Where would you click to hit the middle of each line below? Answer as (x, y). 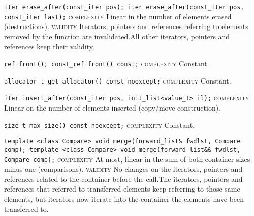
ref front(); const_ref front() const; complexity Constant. (107, 63)
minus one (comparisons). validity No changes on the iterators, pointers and (123, 169)
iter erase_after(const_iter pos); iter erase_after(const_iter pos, (124, 7)
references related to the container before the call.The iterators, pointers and (123, 179)
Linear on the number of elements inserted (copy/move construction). (113, 108)
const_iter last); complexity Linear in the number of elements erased (118, 16)
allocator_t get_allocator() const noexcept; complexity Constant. (118, 80)
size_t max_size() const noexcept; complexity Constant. (100, 125)
